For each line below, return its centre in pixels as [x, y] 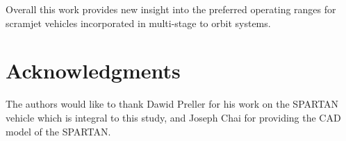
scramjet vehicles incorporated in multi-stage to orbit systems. [138, 23]
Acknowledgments [93, 70]
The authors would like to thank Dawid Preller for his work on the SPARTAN [172, 104]
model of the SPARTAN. [58, 131]
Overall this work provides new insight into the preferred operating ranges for [171, 9]
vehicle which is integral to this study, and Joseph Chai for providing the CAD [173, 117]
